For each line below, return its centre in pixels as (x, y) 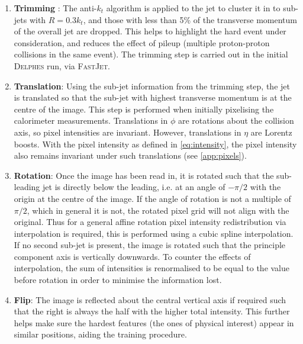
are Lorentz (271, 132)
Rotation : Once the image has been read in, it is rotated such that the (144, 175)
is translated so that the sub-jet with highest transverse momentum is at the (153, 97)
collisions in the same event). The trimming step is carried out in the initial (151, 54)
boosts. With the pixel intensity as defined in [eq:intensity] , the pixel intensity (155, 144)
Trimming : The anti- (55, 8)
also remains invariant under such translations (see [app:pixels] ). (130, 155)
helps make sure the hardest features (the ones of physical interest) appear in (154, 322)
